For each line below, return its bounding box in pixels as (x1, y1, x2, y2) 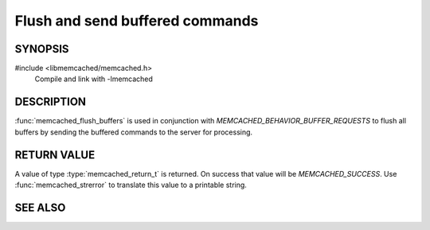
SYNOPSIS (14, 42, 69, 56)
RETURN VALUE (14, 148, 96, 162)
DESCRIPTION (14, 96, 87, 109)
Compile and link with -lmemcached (34, 74, 153, 84)
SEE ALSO (14, 201, 66, 214)
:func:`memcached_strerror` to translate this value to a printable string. (14, 180, 247, 190)
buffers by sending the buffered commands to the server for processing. (14, 127, 253, 137)
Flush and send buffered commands (14, 12, 259, 29)
